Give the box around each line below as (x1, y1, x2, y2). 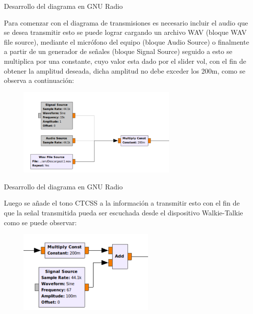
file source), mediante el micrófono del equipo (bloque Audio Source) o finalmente (4, 36, 249, 47)
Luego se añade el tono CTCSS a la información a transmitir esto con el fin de (4, 198, 240, 208)
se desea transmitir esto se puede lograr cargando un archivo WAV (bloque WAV (4, 27, 247, 37)
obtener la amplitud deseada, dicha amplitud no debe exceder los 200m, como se (4, 65, 246, 76)
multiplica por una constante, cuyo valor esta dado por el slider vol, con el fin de (4, 55, 246, 66)
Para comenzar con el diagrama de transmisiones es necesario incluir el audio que (4, 17, 248, 27)
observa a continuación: (4, 75, 74, 85)
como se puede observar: (4, 217, 77, 227)
